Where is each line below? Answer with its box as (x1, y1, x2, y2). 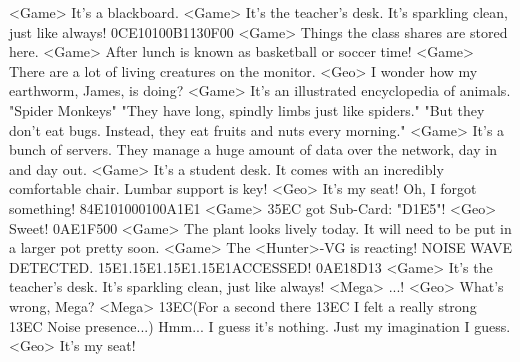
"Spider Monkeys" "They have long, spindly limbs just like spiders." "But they (9, 99, 485, 120)
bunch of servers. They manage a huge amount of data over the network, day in (9, 139, 497, 160)
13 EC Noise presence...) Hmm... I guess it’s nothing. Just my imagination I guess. (9, 315, 511, 336)
